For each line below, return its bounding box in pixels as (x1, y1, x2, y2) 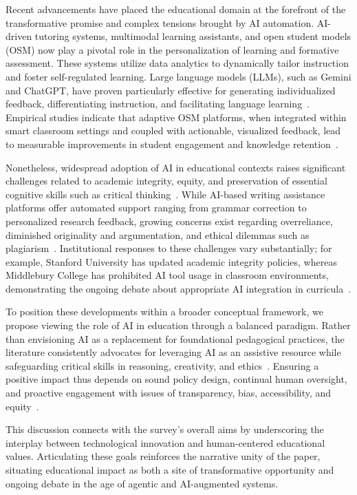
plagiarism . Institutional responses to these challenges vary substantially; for (6, 241, 332, 255)
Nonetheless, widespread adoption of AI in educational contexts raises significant (6, 160, 346, 174)
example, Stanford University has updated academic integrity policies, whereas (6, 254, 337, 268)
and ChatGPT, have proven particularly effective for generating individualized (6, 83, 336, 97)
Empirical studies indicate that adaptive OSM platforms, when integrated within (6, 109, 347, 124)
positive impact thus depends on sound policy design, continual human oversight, (6, 372, 347, 386)
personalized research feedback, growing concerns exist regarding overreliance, (6, 213, 333, 228)
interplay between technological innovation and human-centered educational (6, 435, 325, 450)
